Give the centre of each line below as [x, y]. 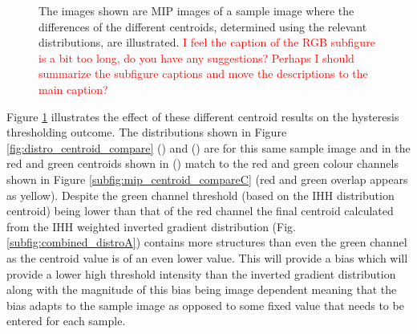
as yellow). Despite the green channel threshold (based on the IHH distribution [200, 195]
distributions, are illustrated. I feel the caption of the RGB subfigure [207, 42]
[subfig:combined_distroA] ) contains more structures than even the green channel [207, 242]
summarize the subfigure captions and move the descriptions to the [203, 73]
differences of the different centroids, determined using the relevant [203, 26]
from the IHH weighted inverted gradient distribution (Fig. [151, 226]
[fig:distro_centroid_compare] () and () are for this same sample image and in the [208, 147]
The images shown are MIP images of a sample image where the [196, 10]
